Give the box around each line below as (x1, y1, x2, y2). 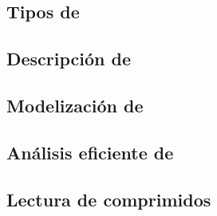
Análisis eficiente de (6, 139, 174, 164)
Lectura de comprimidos (6, 187, 211, 211)
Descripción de (6, 46, 132, 71)
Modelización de (6, 92, 144, 117)
